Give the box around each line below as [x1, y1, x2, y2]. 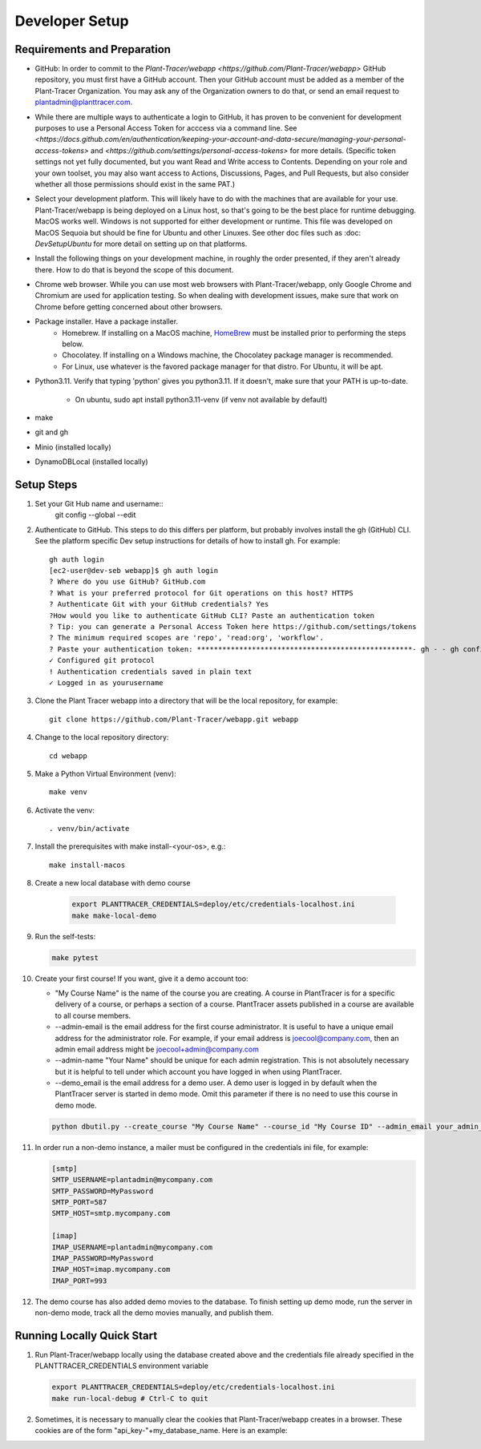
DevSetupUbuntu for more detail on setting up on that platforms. [34, 239, 248, 248]
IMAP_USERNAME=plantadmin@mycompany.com [51, 1242, 212, 1252]
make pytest [51, 953, 99, 962]
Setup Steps [14, 478, 78, 491]
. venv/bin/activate [49, 824, 130, 833]
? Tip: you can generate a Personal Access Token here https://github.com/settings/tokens [49, 622, 417, 631]
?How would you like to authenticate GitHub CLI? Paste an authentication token [49, 611, 375, 620]
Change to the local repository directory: [34, 733, 169, 742]
